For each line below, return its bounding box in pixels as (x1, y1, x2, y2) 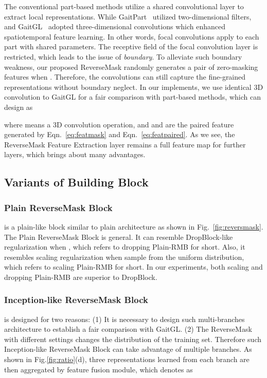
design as (4, 101, 33, 112)
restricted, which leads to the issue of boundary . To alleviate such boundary (4, 51, 242, 62)
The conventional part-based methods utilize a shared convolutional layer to (4, 1, 244, 11)
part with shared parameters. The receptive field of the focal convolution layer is (4, 41, 258, 52)
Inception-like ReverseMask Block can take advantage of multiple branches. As (4, 344, 252, 354)
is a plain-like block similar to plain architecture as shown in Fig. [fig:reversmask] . (4, 221, 263, 232)
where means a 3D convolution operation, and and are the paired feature (4, 119, 234, 129)
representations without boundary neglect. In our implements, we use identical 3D (4, 81, 263, 92)
